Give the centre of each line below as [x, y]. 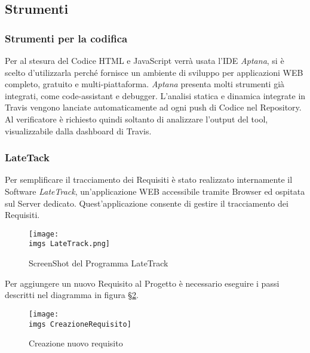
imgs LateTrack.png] [70, 244]
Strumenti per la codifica [66, 38]
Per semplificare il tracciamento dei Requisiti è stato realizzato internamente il [149, 179]
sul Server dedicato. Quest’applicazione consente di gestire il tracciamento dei [147, 203]
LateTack [27, 157]
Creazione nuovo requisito [76, 343]
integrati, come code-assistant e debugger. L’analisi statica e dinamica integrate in [155, 95]
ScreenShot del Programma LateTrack [99, 263]
